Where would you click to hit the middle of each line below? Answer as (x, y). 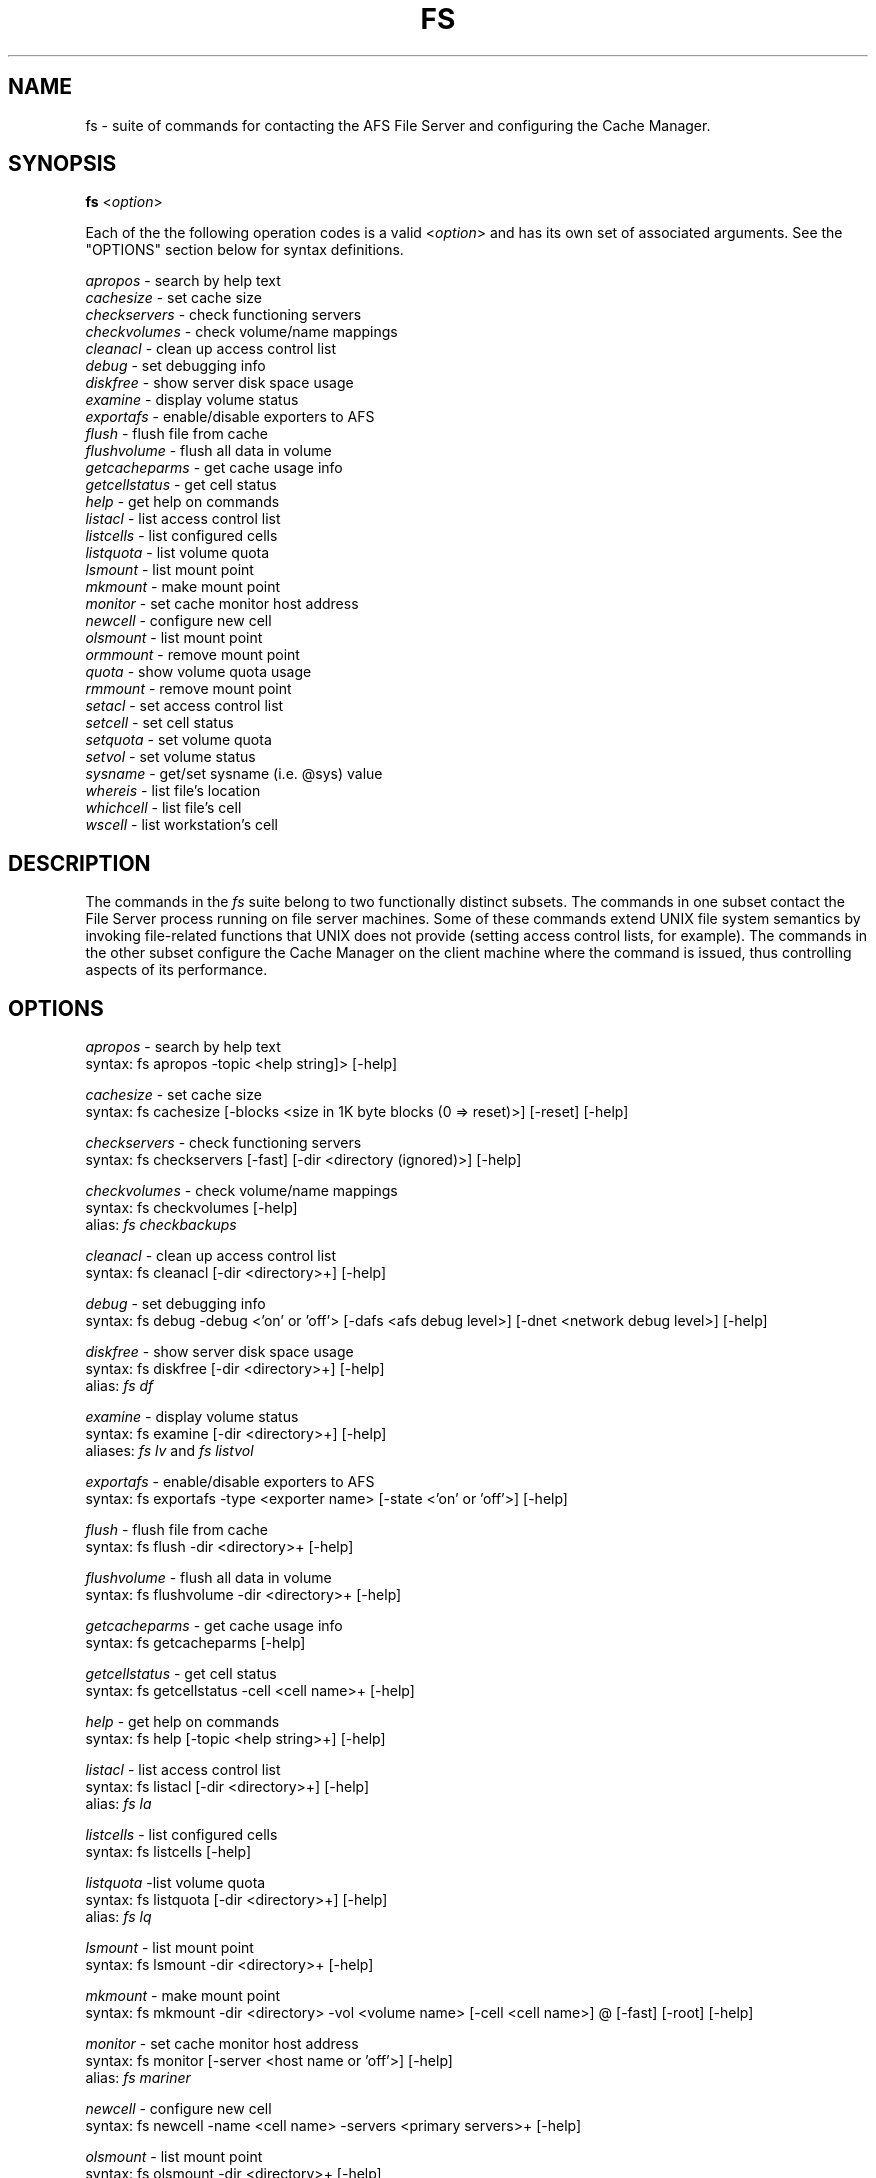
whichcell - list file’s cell (163, 808)
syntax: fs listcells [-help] (168, 1852)
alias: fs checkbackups (161, 1225)
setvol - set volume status (170, 757)
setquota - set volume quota (178, 740)
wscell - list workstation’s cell (181, 825)
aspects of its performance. (176, 970)
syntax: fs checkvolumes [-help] (191, 1208)
